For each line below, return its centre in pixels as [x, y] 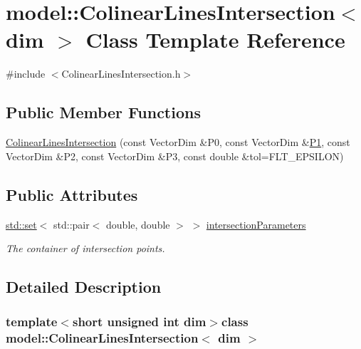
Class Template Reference [215, 40]
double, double [138, 224]
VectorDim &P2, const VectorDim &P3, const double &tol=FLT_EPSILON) [175, 156]
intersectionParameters [256, 224]
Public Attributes [72, 194]
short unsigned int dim [139, 322]
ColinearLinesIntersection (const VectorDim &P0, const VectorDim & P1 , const [178, 142]
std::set [21, 224]
